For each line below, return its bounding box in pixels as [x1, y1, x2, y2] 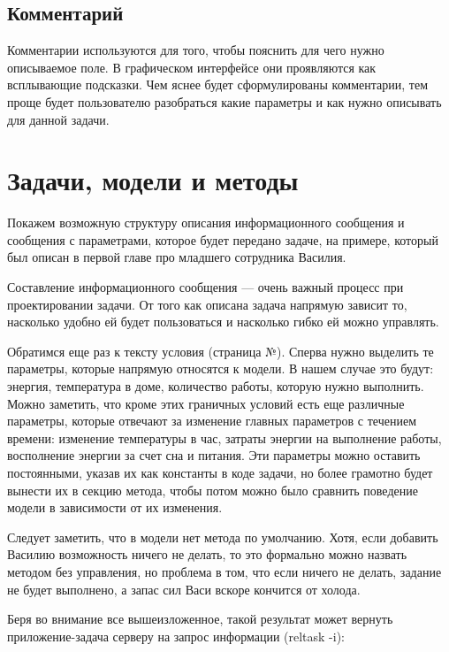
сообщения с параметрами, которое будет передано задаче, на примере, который [7, 230, 438, 249]
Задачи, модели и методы [7, 162, 299, 198]
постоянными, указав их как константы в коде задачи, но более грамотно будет [7, 464, 433, 482]
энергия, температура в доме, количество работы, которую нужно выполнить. [7, 377, 424, 395]
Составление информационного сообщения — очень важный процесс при [7, 278, 404, 296]
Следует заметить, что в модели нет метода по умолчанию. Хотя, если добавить [7, 527, 438, 546]
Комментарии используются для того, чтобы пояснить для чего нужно [7, 41, 384, 59]
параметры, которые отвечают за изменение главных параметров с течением [7, 411, 416, 430]
